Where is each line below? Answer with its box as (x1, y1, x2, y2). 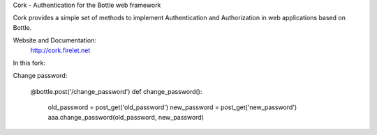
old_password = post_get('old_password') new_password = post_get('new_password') (47, 103, 297, 111)
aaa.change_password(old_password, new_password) (47, 113, 205, 121)
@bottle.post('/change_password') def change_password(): (30, 87, 202, 95)
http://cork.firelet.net (30, 46, 91, 54)
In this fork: (13, 58, 45, 67)
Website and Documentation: (13, 36, 97, 45)
